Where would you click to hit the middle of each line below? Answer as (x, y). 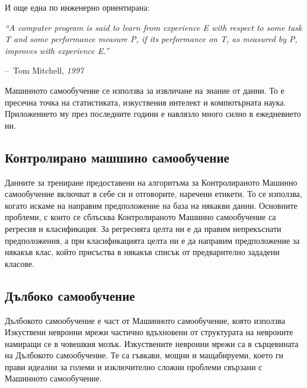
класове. (20, 263)
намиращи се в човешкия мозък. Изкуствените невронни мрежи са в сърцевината (152, 343)
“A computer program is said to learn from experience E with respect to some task (153, 27)
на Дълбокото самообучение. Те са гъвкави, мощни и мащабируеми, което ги (144, 355)
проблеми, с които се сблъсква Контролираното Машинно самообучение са (140, 217)
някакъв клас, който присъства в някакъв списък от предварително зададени (142, 252)
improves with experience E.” (57, 50)
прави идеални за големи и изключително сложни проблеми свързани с (134, 366)
